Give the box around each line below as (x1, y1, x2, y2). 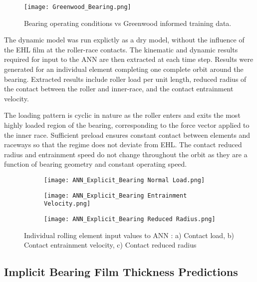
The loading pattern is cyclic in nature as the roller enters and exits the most (4, 110, 241, 120)
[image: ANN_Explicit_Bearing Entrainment (44, 192, 187, 199)
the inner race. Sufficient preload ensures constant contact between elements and (4, 129, 251, 140)
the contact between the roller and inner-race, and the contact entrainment (4, 83, 234, 94)
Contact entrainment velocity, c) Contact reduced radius (24, 240, 197, 250)
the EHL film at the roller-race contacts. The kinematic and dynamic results (4, 44, 238, 54)
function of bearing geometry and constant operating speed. (4, 159, 187, 169)
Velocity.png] (44, 200, 91, 208)
